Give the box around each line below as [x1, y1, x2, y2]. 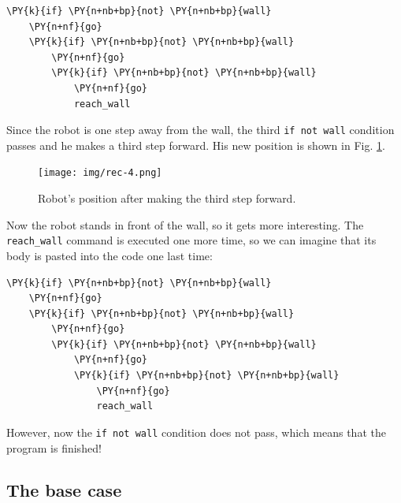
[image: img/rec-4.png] [38, 167, 162, 179]
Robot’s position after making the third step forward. [38, 190, 296, 207]
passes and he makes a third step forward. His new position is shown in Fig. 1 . [6, 136, 385, 153]
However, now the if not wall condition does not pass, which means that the [6, 423, 386, 440]
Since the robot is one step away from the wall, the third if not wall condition [6, 121, 395, 138]
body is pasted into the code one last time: [6, 247, 213, 263]
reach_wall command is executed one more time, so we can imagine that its [6, 232, 377, 248]
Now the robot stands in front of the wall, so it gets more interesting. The [6, 216, 364, 233]
